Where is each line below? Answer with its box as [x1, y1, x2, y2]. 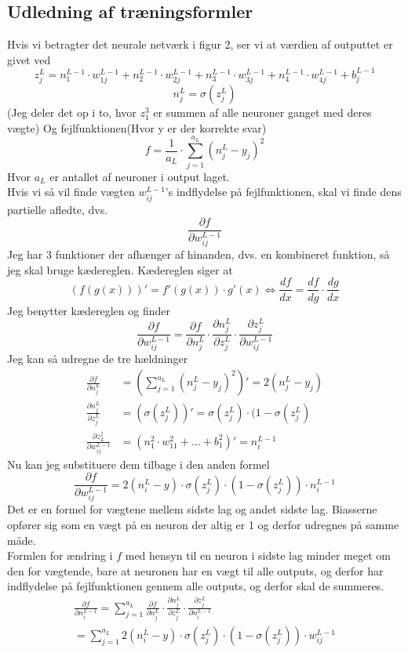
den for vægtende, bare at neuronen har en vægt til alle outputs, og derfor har [7, 562, 384, 579]
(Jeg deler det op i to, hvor [7, 104, 137, 121]
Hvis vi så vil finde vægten [7, 183, 135, 200]
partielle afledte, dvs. [7, 201, 108, 217]
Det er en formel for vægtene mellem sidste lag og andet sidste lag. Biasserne [7, 501, 377, 517]
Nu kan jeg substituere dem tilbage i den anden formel [7, 455, 270, 472]
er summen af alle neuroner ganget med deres [153, 104, 372, 121]
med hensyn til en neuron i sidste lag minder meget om [125, 547, 391, 564]
